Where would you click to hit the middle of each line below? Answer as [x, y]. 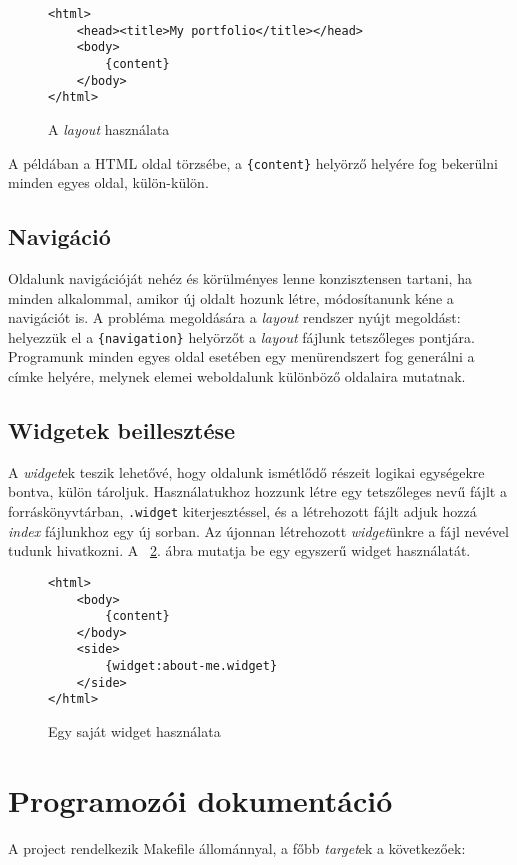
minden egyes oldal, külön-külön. [108, 182]
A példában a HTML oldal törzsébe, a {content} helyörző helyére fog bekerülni [253, 162]
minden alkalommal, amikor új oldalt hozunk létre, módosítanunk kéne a [231, 297]
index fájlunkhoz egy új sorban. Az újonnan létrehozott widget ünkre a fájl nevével [258, 530]
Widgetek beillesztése [122, 430]
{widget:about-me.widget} [191, 666]
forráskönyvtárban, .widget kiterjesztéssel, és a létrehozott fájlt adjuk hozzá [242, 511]
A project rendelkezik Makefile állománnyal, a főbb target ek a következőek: [237, 847]
